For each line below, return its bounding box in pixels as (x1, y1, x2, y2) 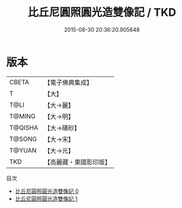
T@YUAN (9, 146, 37, 155)
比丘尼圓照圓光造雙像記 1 (15, 195, 78, 202)
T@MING (9, 112, 36, 120)
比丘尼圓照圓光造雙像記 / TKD (27, 5, 177, 19)
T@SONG (9, 135, 38, 143)
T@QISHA (9, 123, 38, 132)
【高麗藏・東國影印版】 (44, 158, 111, 166)
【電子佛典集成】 (44, 78, 93, 87)
